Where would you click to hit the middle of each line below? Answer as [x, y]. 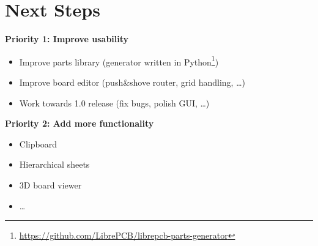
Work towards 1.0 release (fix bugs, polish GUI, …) [114, 102]
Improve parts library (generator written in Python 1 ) [119, 61]
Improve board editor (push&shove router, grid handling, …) [132, 82]
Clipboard [38, 143]
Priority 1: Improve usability [67, 39]
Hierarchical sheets [54, 164]
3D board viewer [50, 184]
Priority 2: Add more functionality [79, 123]
